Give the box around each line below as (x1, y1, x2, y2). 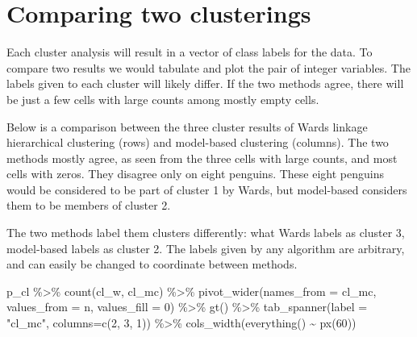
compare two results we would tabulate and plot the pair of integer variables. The (6, 59, 411, 76)
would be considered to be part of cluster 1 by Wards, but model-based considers (6, 181, 407, 198)
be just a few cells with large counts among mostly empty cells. (6, 90, 319, 107)
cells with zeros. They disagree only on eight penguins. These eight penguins (6, 165, 384, 182)
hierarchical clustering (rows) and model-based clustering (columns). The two (6, 134, 389, 151)
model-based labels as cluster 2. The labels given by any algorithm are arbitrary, (6, 239, 405, 256)
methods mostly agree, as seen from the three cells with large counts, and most (6, 149, 398, 166)
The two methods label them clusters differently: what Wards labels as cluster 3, (6, 224, 405, 241)
